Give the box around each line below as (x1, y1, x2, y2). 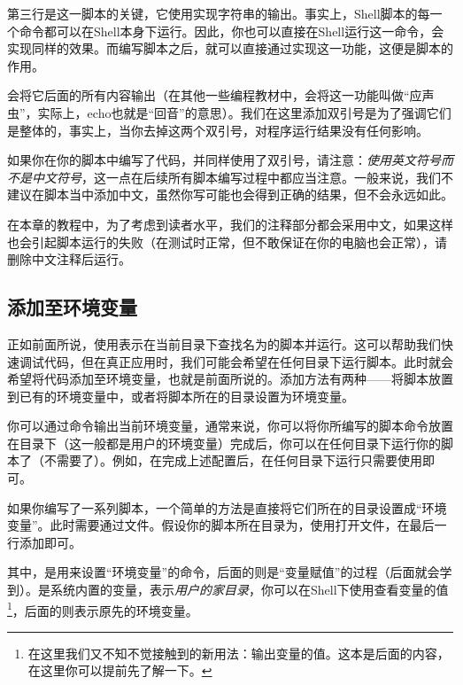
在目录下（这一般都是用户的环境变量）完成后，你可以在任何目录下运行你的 (7, 433, 441, 452)
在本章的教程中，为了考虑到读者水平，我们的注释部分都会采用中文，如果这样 (7, 214, 453, 233)
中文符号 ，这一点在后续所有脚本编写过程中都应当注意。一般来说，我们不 (31, 167, 453, 186)
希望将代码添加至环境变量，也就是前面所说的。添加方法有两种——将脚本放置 (7, 370, 453, 388)
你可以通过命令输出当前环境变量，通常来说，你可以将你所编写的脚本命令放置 (7, 416, 453, 435)
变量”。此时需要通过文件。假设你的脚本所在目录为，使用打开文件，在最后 (7, 516, 435, 534)
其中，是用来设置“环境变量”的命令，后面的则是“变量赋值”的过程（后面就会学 (7, 563, 452, 581)
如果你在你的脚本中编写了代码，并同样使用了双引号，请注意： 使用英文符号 (7, 151, 441, 169)
